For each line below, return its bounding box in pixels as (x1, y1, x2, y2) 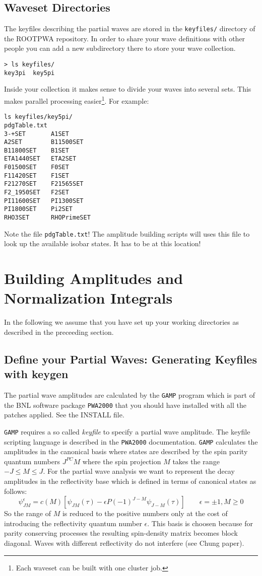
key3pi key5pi (4, 69, 55, 77)
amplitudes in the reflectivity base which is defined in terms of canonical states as (4, 476, 256, 486)
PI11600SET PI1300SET (4, 197, 84, 204)
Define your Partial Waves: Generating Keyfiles (4, 351, 257, 367)
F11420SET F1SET (4, 172, 69, 179)
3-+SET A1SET (4, 130, 69, 137)
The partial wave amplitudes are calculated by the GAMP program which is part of (4, 390, 255, 400)
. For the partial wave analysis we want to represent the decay (43, 466, 235, 476)
